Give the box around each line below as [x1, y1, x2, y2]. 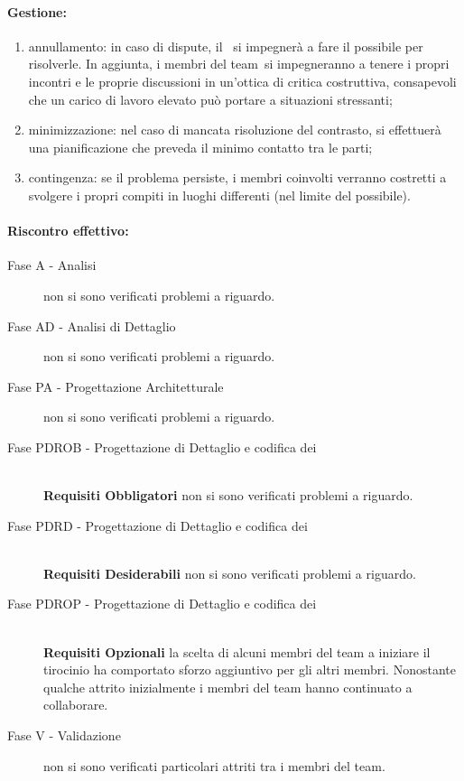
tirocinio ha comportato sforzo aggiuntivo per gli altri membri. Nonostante [43, 660, 456, 679]
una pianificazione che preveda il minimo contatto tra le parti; [28, 137, 373, 156]
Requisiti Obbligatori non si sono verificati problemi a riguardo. [43, 486, 413, 505]
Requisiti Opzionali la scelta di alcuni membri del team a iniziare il [43, 642, 431, 661]
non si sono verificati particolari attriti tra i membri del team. [43, 756, 385, 775]
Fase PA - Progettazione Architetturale [7, 377, 224, 395]
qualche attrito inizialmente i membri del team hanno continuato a [43, 677, 413, 696]
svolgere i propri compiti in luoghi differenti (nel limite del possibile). [28, 185, 411, 204]
